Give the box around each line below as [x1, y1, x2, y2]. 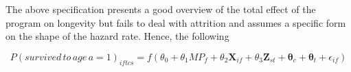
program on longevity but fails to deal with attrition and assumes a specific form [5, 15, 346, 29]
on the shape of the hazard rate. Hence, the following [5, 29, 229, 43]
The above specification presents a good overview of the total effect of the [5, 2, 316, 16]
